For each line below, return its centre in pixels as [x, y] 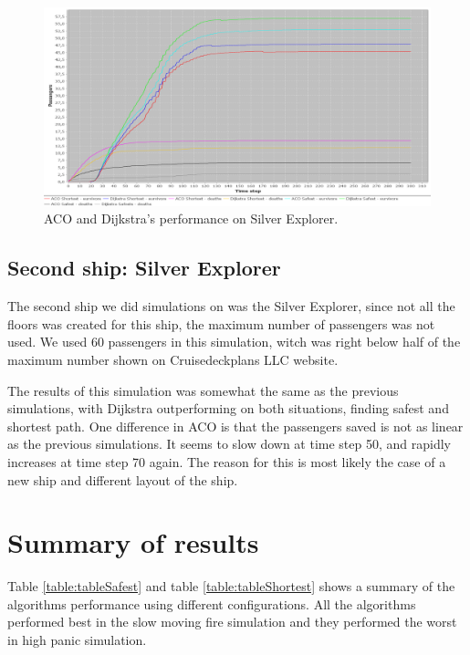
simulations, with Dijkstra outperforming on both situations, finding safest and [228, 408]
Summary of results [133, 542]
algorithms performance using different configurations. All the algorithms [212, 603]
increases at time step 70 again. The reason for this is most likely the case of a [227, 461]
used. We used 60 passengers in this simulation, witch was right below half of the [234, 342]
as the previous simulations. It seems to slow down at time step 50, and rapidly [229, 444]
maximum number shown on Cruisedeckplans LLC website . [173, 359]
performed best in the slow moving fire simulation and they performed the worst [232, 622]
